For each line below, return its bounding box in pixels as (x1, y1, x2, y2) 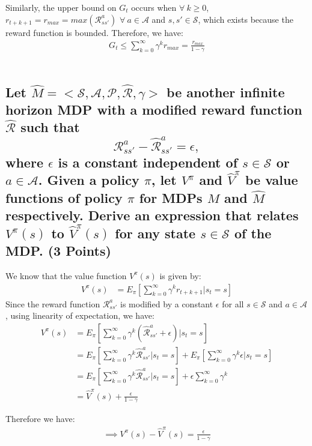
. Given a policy (38, 170, 139, 189)
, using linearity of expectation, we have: (5, 309, 154, 322)
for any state (115, 223, 196, 242)
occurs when (131, 1, 177, 13)
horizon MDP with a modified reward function (5, 100, 302, 118)
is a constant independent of (58, 152, 237, 171)
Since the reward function (5, 297, 100, 310)
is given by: (159, 269, 201, 282)
